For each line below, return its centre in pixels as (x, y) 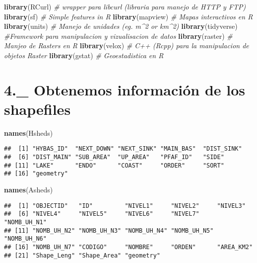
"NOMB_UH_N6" (25, 239)
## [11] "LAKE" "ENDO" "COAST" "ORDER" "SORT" (114, 165)
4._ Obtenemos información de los (125, 89)
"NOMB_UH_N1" (25, 222)
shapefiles (37, 109)
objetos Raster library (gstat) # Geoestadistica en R (84, 55)
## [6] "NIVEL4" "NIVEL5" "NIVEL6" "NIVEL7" (102, 214)
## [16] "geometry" (36, 174)
